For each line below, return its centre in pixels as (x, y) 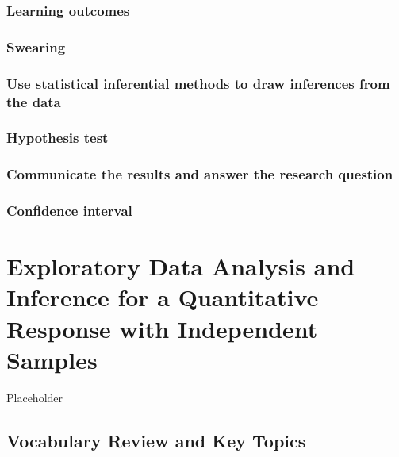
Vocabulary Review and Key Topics (156, 440)
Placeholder (35, 397)
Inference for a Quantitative (163, 297)
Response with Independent (162, 328)
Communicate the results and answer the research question (200, 174)
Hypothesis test (58, 138)
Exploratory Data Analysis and (181, 266)
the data (34, 101)
